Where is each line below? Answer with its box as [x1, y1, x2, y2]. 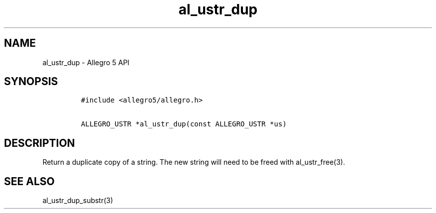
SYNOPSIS [4, 75, 58, 88]
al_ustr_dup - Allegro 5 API [42, 58, 129, 67]
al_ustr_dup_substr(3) [42, 196, 113, 205]
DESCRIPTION [4, 136, 75, 149]
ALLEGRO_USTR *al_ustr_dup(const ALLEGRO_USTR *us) [81, 120, 287, 128]
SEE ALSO [4, 175, 55, 188]
